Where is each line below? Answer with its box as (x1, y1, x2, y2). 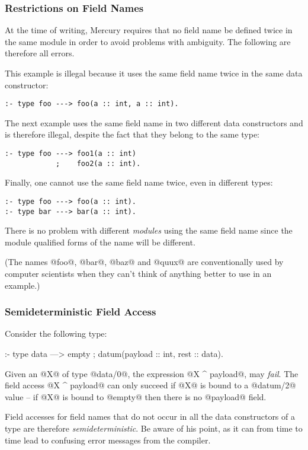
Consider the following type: (5, 327, 107, 340)
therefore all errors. (5, 47, 75, 59)
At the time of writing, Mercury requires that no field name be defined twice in (5, 24, 293, 36)
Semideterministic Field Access (5, 304, 156, 319)
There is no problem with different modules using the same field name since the (5, 224, 293, 237)
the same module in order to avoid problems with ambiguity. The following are (5, 35, 291, 47)
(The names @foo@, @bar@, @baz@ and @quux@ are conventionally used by (5, 256, 284, 268)
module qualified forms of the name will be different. (5, 235, 195, 248)
